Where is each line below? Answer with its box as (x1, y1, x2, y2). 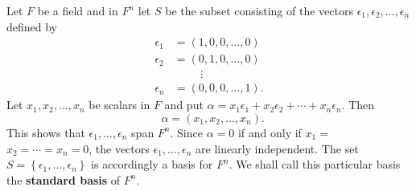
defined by (6, 18, 58, 35)
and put (164, 96, 204, 113)
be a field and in (37, 2, 118, 18)
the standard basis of (6, 171, 121, 188)
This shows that (6, 124, 85, 140)
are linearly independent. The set (196, 140, 359, 156)
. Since (170, 124, 203, 140)
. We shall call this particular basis (229, 156, 401, 173)
